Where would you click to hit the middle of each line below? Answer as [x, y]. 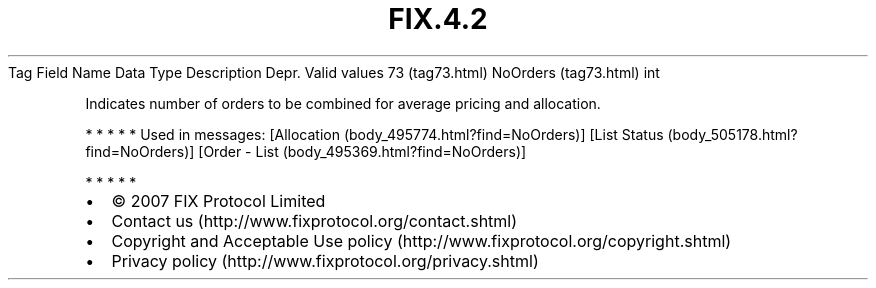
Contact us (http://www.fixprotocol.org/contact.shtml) [314, 220]
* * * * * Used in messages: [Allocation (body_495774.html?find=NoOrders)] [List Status [374, 134]
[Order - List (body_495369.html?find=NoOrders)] [362, 151]
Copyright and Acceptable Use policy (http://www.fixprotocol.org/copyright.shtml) [421, 240]
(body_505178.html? [732, 134]
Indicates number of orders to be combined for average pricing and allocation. [343, 103]
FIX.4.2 [438, 19]
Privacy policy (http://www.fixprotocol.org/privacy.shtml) [325, 260]
